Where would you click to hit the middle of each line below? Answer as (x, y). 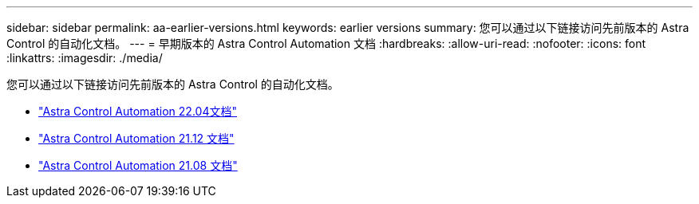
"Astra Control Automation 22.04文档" (138, 111)
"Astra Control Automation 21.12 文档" (136, 138)
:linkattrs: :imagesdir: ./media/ (85, 58)
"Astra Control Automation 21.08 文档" (138, 165)
